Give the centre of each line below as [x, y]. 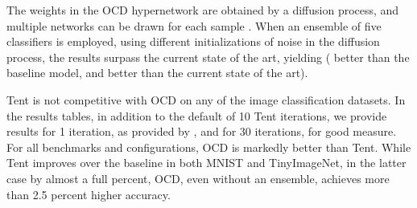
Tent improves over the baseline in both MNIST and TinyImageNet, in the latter [206, 163]
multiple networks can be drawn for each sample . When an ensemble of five [194, 25]
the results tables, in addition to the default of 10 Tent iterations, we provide [197, 115]
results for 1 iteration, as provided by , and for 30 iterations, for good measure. [202, 131]
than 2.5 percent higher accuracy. [89, 194]
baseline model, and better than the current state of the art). [157, 73]
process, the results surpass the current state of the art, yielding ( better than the [208, 57]
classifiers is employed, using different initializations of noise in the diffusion [193, 41]
